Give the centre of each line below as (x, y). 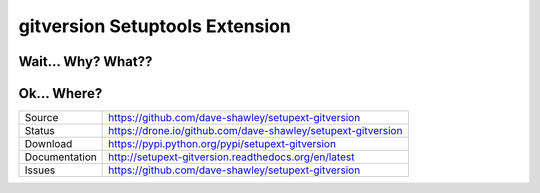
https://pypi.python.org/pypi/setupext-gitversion (222, 144)
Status (39, 131)
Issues (40, 170)
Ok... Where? (60, 93)
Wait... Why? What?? (85, 61)
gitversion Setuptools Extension (155, 26)
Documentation (60, 157)
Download (48, 144)
